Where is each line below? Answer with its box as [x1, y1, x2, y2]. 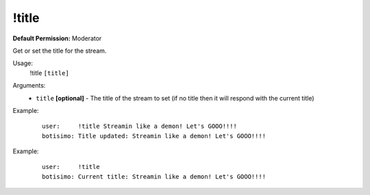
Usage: [12, 59, 34, 68]
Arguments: [12, 81, 46, 90]
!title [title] [29, 68, 70, 77]
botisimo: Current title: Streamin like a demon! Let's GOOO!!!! [42, 172, 267, 181]
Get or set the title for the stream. [12, 47, 107, 55]
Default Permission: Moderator [12, 34, 102, 42]
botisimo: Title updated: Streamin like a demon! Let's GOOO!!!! [42, 132, 267, 140]
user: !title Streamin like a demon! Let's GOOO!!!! [42, 122, 238, 130]
